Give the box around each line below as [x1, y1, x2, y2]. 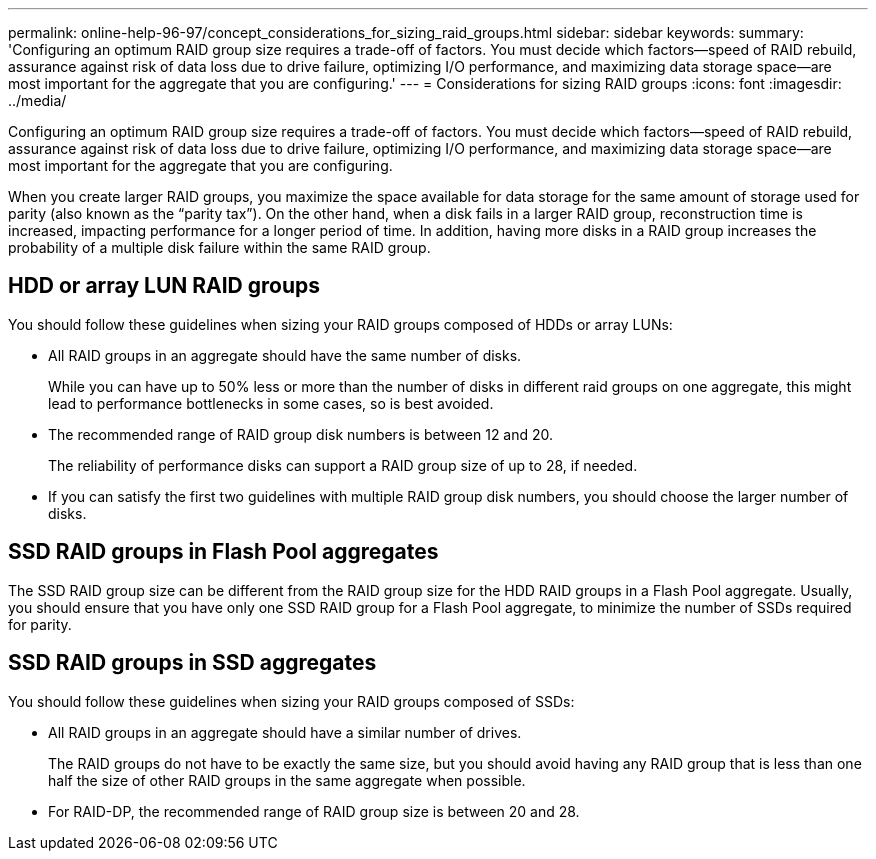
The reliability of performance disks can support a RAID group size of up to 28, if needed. [48, 456, 638, 474]
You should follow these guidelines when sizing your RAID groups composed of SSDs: [8, 692, 575, 710]
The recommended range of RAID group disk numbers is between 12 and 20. [48, 425, 554, 443]
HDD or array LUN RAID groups [8, 273, 320, 299]
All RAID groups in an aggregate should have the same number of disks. [48, 346, 522, 364]
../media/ [8, 92, 67, 109]
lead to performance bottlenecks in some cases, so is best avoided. [48, 394, 494, 412]
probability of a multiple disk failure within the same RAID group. [8, 239, 431, 256]
